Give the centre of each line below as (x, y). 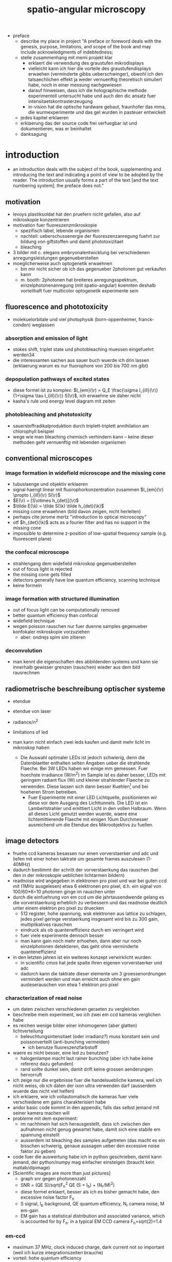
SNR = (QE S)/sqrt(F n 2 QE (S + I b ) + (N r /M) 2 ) (68, 1185)
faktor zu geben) (38, 1151)
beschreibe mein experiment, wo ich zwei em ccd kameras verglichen (87, 1014)
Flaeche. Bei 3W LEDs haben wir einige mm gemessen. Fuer (84, 768)
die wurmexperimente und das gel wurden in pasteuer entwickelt (97, 112)
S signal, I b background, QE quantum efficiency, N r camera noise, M (92, 1204)
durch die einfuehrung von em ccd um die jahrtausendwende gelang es (88, 897)
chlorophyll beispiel (33, 431)
